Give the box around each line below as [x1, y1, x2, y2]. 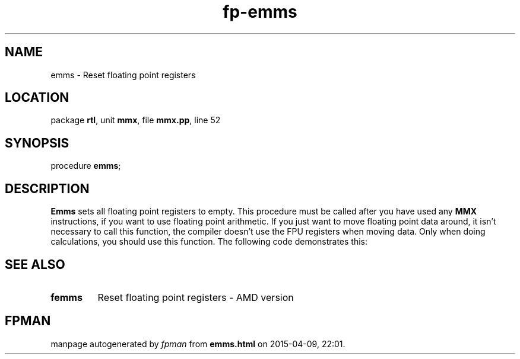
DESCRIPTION [5, 181, 90, 196]
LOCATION [5, 90, 69, 105]
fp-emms [223, 2, 297, 22]
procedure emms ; [50, 161, 121, 171]
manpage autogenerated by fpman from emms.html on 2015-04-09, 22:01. [50, 338, 345, 349]
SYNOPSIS [5, 135, 69, 150]
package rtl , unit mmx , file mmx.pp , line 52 [50, 115, 221, 126]
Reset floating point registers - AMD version [97, 291, 294, 303]
